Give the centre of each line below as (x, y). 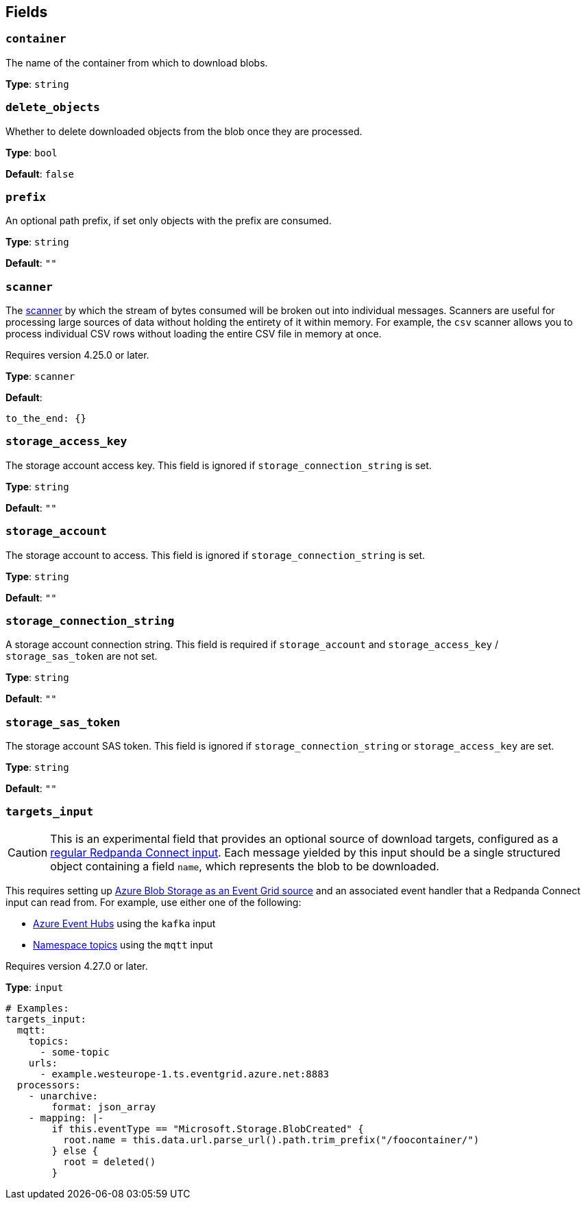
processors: (49, 1085)
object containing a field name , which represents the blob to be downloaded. (245, 866)
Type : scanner (40, 377)
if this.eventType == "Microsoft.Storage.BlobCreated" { (208, 1129)
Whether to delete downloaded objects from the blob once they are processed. (184, 131)
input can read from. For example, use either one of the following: (154, 902)
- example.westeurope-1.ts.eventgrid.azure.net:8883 (185, 1074)
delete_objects (53, 108)
